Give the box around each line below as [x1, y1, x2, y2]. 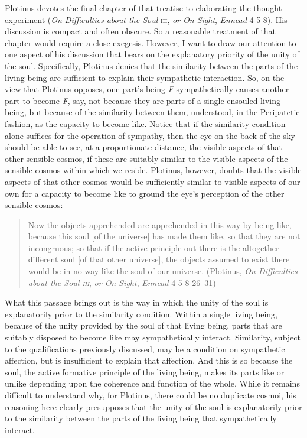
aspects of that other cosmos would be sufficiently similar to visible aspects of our [5, 175, 301, 187]
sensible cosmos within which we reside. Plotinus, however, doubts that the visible [5, 164, 302, 176]
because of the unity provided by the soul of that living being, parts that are [5, 319, 282, 332]
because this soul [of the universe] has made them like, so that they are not [28, 230, 301, 242]
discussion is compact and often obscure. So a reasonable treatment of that [5, 25, 276, 37]
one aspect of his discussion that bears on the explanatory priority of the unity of [5, 48, 299, 60]
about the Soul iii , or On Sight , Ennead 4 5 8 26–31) [28, 276, 216, 288]
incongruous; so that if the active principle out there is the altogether [28, 241, 279, 254]
